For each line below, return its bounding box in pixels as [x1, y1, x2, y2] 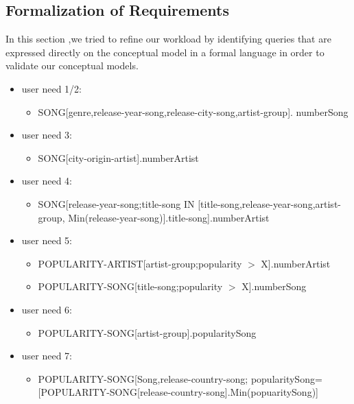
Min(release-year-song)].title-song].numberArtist [68, 210, 270, 224]
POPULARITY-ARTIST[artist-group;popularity [38, 256, 242, 270]
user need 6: [21, 302, 73, 316]
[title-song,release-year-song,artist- [198, 196, 341, 211]
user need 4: [21, 174, 73, 188]
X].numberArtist [261, 256, 331, 270]
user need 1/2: [21, 81, 82, 95]
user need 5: [21, 233, 73, 248]
